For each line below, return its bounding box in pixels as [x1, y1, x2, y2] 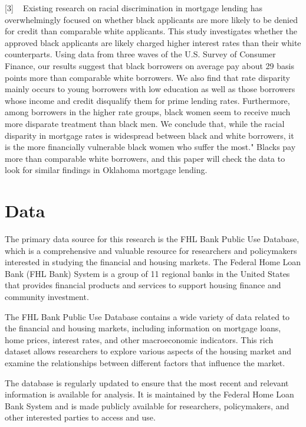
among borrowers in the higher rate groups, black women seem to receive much [5, 106, 291, 118]
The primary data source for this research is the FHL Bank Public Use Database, [5, 233, 300, 245]
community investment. [5, 291, 89, 302]
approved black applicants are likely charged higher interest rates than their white [5, 36, 301, 48]
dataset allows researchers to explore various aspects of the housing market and [5, 345, 292, 357]
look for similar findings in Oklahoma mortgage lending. [5, 164, 208, 176]
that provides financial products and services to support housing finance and [5, 279, 281, 291]
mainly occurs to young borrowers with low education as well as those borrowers [5, 83, 295, 95]
